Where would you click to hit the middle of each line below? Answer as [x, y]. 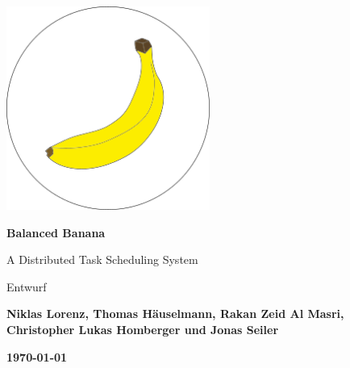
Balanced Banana [56, 232]
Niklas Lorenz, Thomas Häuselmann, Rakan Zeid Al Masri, [175, 314]
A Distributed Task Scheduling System [102, 259]
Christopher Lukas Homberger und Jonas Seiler [143, 329]
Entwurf [27, 286]
